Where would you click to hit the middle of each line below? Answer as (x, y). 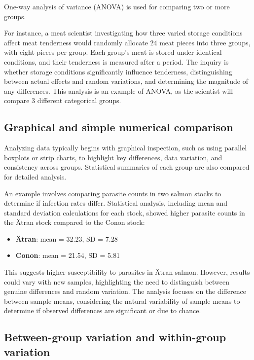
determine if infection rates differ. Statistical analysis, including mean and (116, 203)
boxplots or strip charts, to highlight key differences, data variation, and (113, 157)
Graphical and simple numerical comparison (119, 127)
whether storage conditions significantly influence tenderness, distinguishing (118, 71)
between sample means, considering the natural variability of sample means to (122, 301)
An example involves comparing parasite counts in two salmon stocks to (113, 193)
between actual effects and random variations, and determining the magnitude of (126, 81)
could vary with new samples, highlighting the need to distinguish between (117, 281)
